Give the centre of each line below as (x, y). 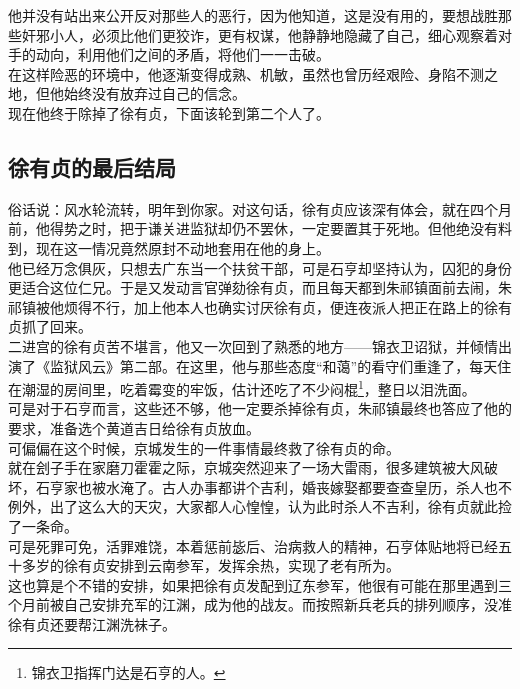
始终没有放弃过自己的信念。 (154, 93)
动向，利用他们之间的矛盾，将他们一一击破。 (182, 54)
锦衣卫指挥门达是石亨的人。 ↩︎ (128, 672)
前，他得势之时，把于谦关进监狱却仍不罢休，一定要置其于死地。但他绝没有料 (260, 228)
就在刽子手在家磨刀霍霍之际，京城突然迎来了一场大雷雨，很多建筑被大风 (246, 467)
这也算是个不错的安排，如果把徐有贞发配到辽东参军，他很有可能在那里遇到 (253, 584)
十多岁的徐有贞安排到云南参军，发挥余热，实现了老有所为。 (204, 565)
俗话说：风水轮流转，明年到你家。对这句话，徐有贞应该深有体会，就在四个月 (260, 208)
